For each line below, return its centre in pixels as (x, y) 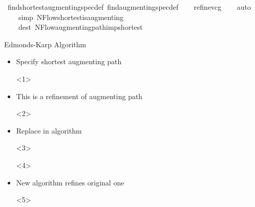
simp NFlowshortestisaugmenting (71, 17)
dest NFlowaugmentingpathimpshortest (80, 27)
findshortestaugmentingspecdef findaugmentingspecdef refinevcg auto (129, 7)
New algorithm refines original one (70, 182)
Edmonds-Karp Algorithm (45, 44)
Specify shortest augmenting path (69, 61)
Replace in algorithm (49, 130)
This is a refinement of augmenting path (79, 96)
